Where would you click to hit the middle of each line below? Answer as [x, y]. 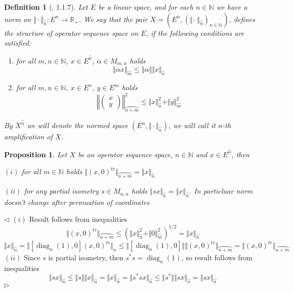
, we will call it [192, 125]
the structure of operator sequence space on [71, 33]
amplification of [28, 137]
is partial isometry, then [86, 257]
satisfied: [18, 43]
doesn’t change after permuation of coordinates [77, 202]
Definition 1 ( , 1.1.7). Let [46, 7]
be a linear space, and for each [146, 7]
